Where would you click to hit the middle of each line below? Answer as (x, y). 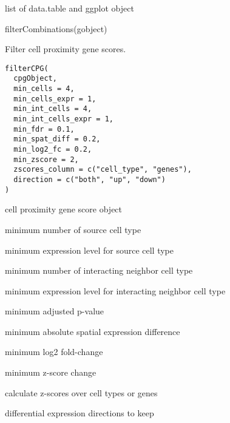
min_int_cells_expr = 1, (63, 119)
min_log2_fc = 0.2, (53, 150)
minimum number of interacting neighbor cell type (99, 270)
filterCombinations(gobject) (56, 28)
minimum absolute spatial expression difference (93, 331)
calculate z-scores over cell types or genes (81, 392)
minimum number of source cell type (73, 229)
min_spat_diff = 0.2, (57, 139)
